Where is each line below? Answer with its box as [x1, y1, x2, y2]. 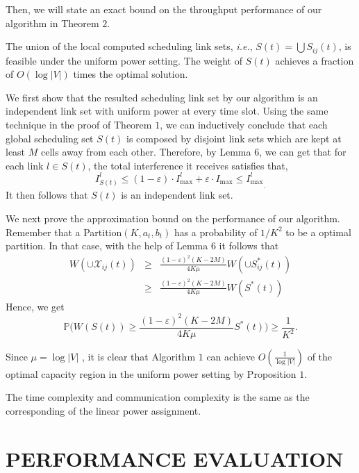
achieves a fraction [275, 53, 354, 67]
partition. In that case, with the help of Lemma [6, 238, 208, 253]
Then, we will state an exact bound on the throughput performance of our [6, 2, 322, 16]
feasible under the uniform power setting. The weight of [6, 53, 242, 67]
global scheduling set [6, 131, 94, 145]
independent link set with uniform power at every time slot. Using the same [6, 103, 328, 118]
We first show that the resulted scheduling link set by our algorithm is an [6, 90, 318, 104]
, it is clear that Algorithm [81, 349, 196, 363]
